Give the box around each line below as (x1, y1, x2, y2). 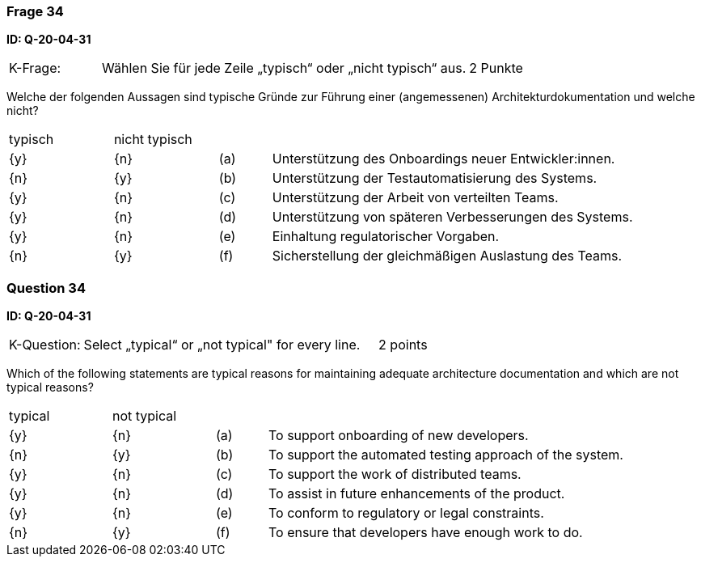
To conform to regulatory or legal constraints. (268, 505, 544, 522)
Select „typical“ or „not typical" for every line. (83, 337, 361, 353)
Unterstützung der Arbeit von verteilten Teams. (272, 189, 559, 206)
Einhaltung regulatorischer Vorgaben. (272, 228, 500, 245)
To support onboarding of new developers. (268, 427, 529, 444)
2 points (378, 337, 428, 353)
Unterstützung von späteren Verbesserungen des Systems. (272, 209, 633, 226)
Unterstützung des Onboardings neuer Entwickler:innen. (272, 150, 615, 167)
